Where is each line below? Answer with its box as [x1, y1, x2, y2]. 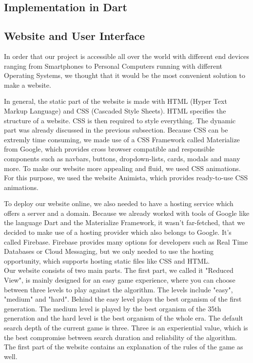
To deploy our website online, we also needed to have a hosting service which [4, 198, 234, 209]
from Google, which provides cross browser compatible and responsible [4, 144, 215, 154]
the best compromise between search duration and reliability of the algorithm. [4, 332, 237, 342]
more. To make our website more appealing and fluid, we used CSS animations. [4, 163, 241, 173]
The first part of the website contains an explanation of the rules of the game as [4, 342, 243, 352]
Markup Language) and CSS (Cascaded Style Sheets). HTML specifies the [4, 105, 226, 115]
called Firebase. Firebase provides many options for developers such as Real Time [4, 236, 248, 247]
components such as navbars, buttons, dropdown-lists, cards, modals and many [4, 153, 240, 163]
